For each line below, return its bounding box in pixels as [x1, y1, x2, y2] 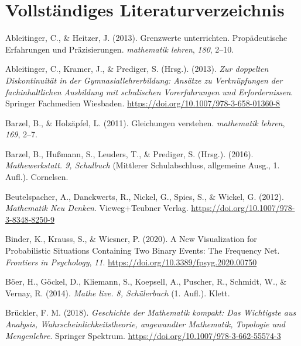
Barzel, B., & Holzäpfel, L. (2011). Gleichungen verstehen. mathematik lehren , [5, 116, 285, 129]
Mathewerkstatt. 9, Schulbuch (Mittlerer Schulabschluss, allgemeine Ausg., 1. [5, 159, 280, 171]
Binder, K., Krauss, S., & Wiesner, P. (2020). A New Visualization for [5, 233, 257, 245]
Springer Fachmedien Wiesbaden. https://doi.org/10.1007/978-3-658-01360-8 [5, 97, 281, 109]
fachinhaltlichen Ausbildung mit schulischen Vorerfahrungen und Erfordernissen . [5, 85, 293, 98]
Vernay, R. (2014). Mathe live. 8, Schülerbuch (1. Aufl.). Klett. [5, 286, 230, 299]
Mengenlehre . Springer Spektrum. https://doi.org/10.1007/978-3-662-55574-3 [5, 329, 281, 341]
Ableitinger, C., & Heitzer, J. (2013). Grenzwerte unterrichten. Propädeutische [5, 32, 288, 44]
